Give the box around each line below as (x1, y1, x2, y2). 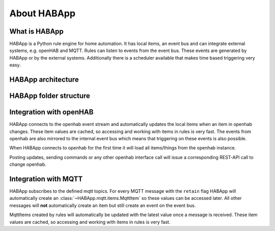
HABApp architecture (9, 75, 79, 84)
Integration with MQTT (9, 174, 83, 183)
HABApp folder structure (9, 92, 90, 100)
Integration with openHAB (9, 108, 94, 117)
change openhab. (9, 161, 47, 168)
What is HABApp (9, 27, 64, 36)
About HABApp (9, 8, 76, 19)
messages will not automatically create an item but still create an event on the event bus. (9, 202, 196, 209)
